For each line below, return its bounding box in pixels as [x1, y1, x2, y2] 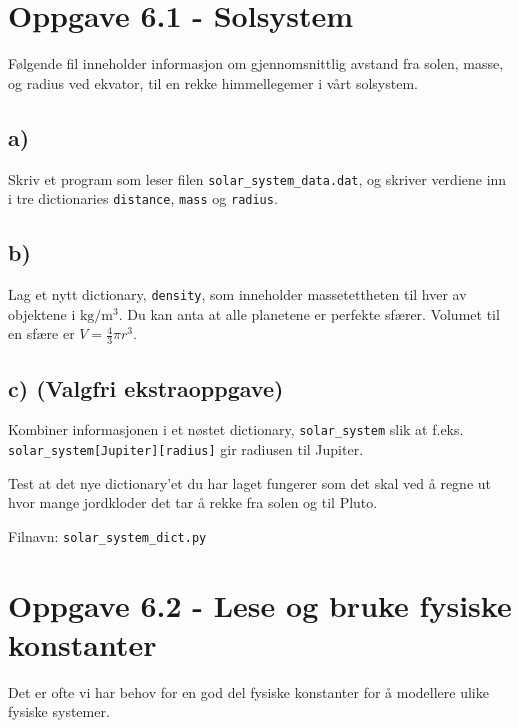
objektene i [8, 303, 76, 324]
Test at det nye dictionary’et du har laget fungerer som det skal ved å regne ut [8, 472, 492, 493]
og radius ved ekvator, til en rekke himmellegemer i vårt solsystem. [8, 72, 418, 93]
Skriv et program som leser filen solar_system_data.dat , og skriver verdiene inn [8, 168, 507, 189]
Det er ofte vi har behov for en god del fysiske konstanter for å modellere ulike [8, 681, 489, 702]
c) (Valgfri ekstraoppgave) [8, 372, 284, 403]
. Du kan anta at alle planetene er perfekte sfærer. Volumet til [118, 303, 500, 324]
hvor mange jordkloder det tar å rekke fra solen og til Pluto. [8, 492, 378, 513]
